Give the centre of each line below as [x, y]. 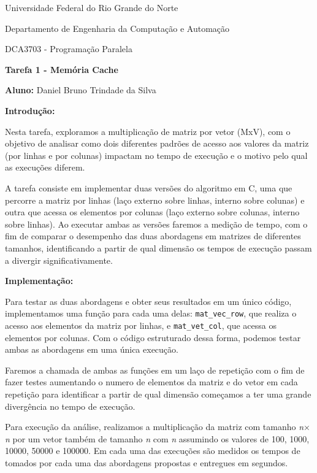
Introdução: [30, 110]
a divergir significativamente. [59, 260]
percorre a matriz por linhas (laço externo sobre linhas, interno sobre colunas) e [155, 200]
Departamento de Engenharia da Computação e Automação [117, 28]
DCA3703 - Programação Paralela [69, 49]
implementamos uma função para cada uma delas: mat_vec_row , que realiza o [151, 313]
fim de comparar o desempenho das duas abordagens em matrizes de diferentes [153, 236]
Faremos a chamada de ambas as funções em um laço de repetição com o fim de [155, 370]
